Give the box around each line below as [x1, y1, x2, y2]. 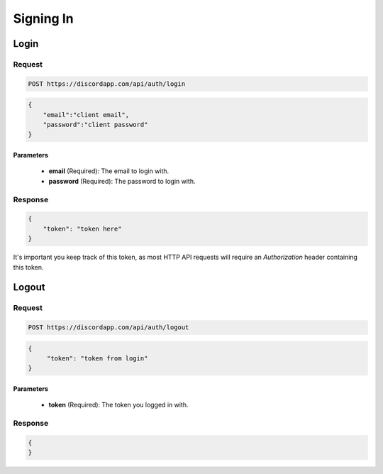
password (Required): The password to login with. [48, 177, 196, 185]
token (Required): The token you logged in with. [48, 401, 189, 409]
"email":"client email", [43, 111, 130, 118]
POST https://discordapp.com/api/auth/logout [28, 324, 189, 331]
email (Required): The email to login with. [48, 167, 170, 175]
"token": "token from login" [46, 355, 148, 363]
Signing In [13, 11, 74, 26]
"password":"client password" [43, 121, 148, 129]
